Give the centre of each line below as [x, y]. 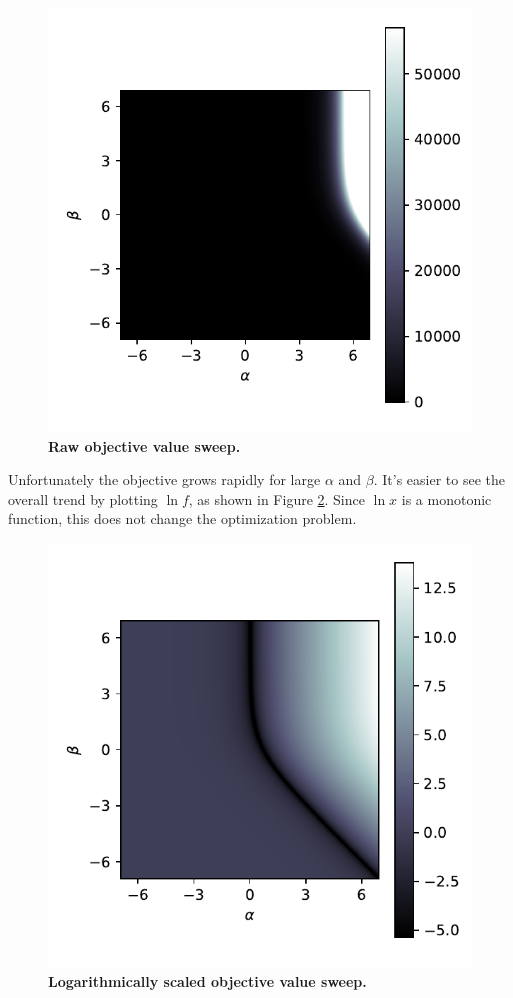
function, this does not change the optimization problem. [182, 518]
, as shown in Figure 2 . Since [276, 498]
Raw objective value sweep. [144, 445]
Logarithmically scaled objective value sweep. [207, 980]
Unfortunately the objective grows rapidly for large [164, 479]
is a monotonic [446, 498]
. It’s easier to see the [439, 479]
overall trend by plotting [83, 498]
